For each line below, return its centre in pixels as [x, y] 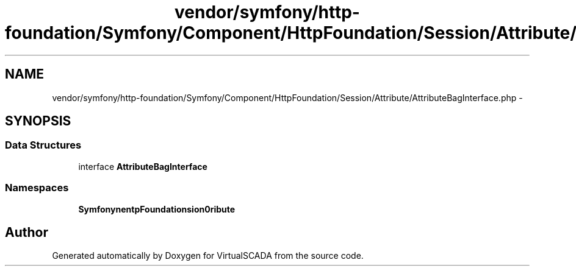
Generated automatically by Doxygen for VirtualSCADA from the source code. [208, 256]
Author [27, 232]
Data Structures [43, 145]
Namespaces [37, 188]
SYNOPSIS [38, 121]
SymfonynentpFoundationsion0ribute [157, 209]
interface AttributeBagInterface [143, 166]
